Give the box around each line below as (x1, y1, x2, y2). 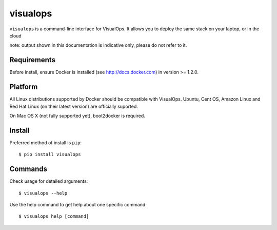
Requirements (9, 55, 56, 64)
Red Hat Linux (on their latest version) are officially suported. (9, 103, 138, 109)
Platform (9, 83, 38, 91)
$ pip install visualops (18, 151, 81, 158)
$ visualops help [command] (18, 214, 89, 219)
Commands (9, 165, 48, 174)
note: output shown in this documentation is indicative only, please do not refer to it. (9, 42, 187, 48)
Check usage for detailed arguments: (9, 178, 88, 184)
